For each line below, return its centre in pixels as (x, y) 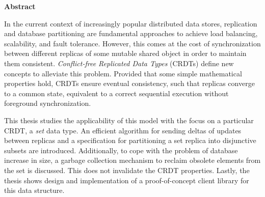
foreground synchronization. (48, 103)
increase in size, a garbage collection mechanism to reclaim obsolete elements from (132, 160)
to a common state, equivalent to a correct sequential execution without (116, 93)
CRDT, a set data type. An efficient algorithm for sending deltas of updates (123, 130)
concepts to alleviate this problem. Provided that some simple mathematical (123, 73)
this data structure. (34, 190)
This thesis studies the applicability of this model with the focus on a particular (129, 120)
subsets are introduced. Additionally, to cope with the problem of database (121, 150)
